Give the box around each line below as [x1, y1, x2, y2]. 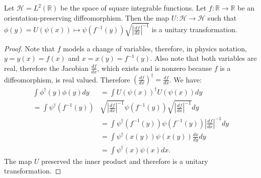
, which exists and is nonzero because [97, 62, 212, 73]
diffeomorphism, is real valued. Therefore [4, 74, 130, 84]
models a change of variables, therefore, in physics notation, [63, 43, 247, 53]
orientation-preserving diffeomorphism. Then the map [4, 12, 169, 23]
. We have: [169, 74, 202, 84]
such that [207, 12, 237, 23]
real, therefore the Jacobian [4, 62, 89, 73]
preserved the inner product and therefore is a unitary [41, 155, 208, 166]
